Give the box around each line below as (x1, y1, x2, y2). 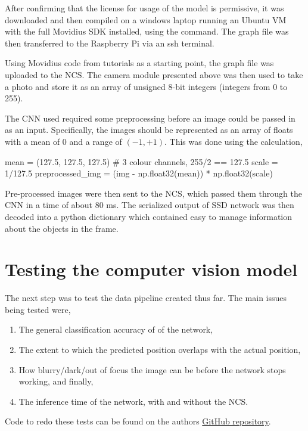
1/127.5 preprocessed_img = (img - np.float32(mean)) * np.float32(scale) (5, 167, 273, 179)
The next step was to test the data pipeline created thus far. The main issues (5, 292, 287, 304)
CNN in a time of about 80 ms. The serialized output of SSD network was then (5, 199, 294, 211)
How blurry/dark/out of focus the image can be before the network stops (18, 363, 286, 376)
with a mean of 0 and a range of (5, 135, 122, 147)
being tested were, (5, 303, 71, 315)
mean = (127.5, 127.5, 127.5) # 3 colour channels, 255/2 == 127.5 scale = (5, 155, 278, 168)
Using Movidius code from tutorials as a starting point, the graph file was (5, 57, 274, 69)
